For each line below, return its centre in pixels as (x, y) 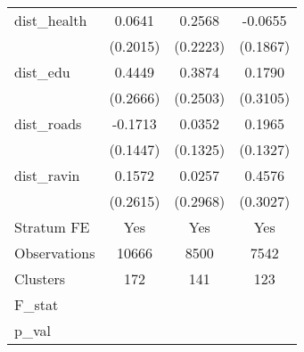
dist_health (51, 20)
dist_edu (42, 72)
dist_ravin (47, 175)
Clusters (40, 278)
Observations (55, 253)
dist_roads (48, 123)
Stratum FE (52, 227)
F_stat (37, 304)
